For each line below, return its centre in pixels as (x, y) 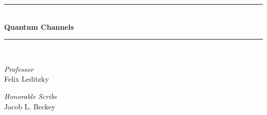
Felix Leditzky (27, 79)
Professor (19, 69)
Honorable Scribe (31, 96)
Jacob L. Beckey (30, 106)
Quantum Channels (39, 26)
